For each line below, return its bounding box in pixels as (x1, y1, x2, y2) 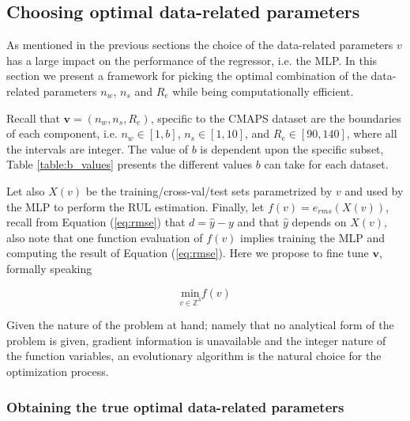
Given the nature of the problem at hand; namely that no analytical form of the (6, 317, 394, 333)
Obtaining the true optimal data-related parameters (6, 396, 344, 416)
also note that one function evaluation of (6, 229, 203, 245)
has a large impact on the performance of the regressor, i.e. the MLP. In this (6, 51, 378, 68)
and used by (344, 182, 404, 199)
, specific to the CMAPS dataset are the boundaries (150, 109, 401, 126)
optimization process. (6, 363, 109, 380)
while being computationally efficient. (172, 82, 354, 99)
